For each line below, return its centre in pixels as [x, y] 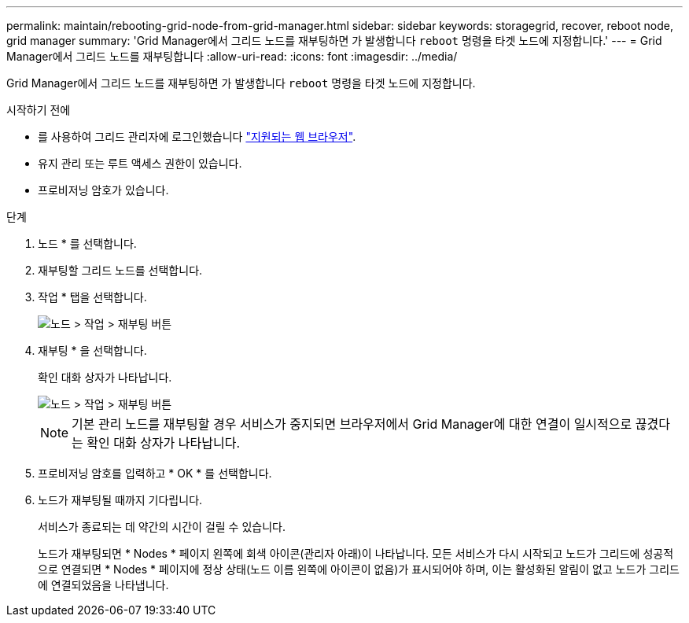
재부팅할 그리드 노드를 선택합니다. [120, 270]
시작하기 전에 [39, 110]
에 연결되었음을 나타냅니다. [103, 585]
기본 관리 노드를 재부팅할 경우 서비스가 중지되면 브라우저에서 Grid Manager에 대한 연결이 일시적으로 [352, 424]
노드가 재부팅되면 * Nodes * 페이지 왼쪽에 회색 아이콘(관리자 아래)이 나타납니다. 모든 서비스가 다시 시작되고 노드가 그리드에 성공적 [356, 553]
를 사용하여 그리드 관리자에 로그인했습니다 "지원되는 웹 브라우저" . [197, 136]
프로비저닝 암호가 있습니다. [103, 190]
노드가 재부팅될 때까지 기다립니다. [120, 500]
